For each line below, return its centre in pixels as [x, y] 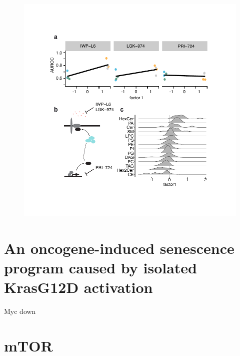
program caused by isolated [100, 267]
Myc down [20, 311]
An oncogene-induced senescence [119, 248]
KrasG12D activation [78, 287]
